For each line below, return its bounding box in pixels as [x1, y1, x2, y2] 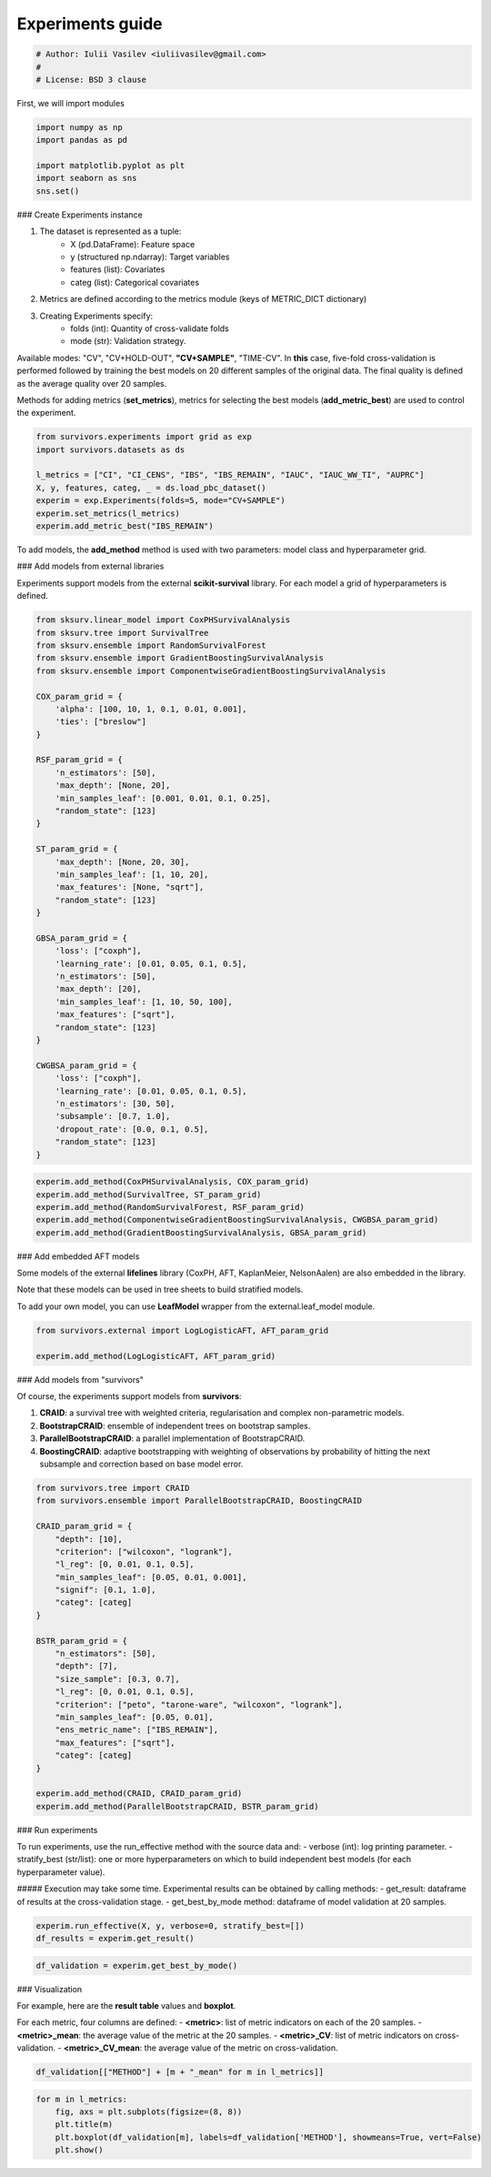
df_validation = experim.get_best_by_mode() [35, 1960, 238, 1970]
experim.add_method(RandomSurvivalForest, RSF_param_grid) [35, 1202, 305, 1212]
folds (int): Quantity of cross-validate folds [70, 323, 229, 334]
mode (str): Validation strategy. [70, 336, 186, 347]
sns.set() [35, 186, 80, 196]
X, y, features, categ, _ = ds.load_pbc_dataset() [35, 482, 267, 493]
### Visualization [16, 1983, 83, 1994]
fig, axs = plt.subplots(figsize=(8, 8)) [55, 2107, 243, 2117]
